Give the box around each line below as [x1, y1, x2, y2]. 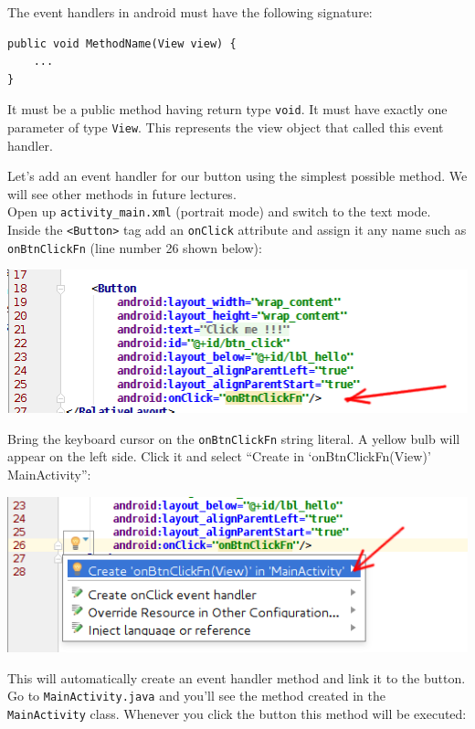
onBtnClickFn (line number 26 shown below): [7, 238, 262, 257]
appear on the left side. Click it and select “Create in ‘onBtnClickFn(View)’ [7, 447, 431, 466]
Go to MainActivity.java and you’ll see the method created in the [7, 686, 385, 705]
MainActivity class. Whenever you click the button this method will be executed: [7, 703, 467, 723]
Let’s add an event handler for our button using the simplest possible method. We [7, 166, 468, 185]
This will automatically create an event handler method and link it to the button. [7, 668, 466, 687]
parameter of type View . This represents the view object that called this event [7, 118, 444, 137]
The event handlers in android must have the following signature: [7, 3, 373, 21]
